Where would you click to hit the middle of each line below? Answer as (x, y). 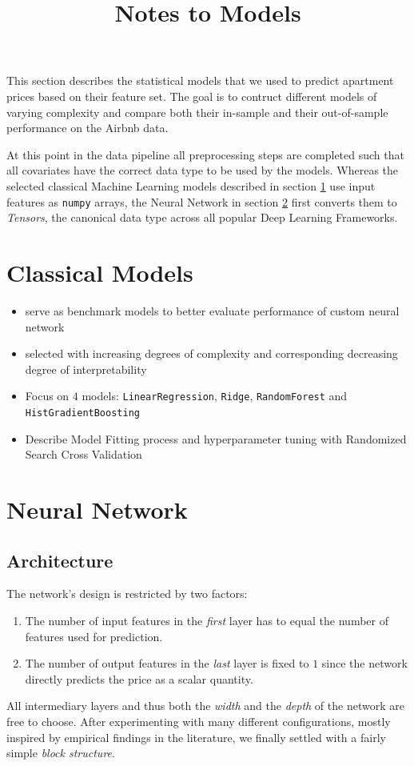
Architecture (60, 560)
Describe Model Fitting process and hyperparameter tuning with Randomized (216, 438)
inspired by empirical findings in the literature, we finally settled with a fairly (196, 737)
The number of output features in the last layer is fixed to (167, 663)
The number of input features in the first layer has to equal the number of (207, 620)
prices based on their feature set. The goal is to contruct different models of (192, 96)
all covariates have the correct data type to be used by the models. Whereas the (203, 170)
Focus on (47, 396)
